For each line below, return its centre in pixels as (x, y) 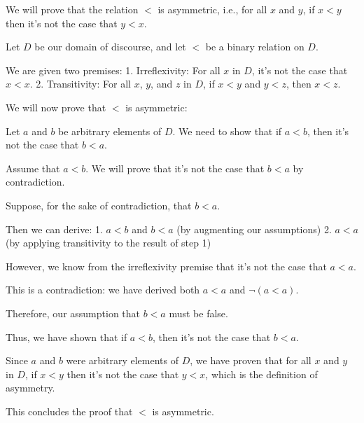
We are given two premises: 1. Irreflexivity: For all (113, 70)
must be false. (198, 313)
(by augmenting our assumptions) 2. (254, 229)
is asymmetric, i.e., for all (212, 9)
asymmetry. (30, 388)
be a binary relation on (255, 47)
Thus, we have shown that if (66, 337)
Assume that (33, 168)
